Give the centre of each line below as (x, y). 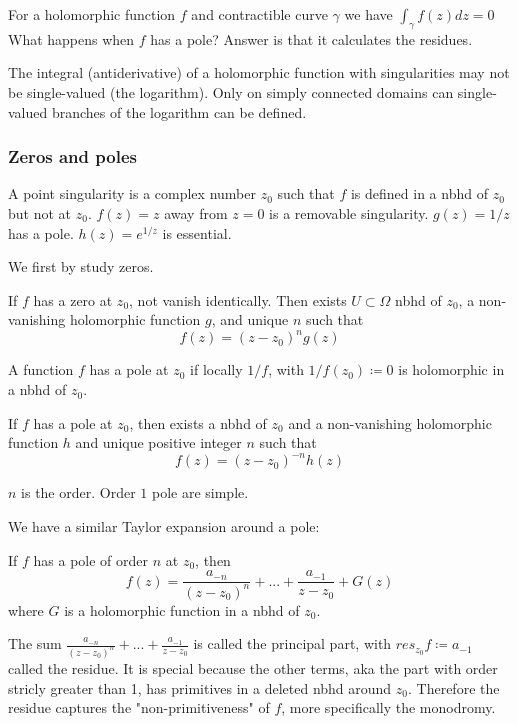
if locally (216, 369)
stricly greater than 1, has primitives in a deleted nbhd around (200, 687)
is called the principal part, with (292, 643)
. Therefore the (454, 687)
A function (41, 369)
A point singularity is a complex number (132, 193)
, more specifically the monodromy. (388, 707)
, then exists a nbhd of (198, 422)
